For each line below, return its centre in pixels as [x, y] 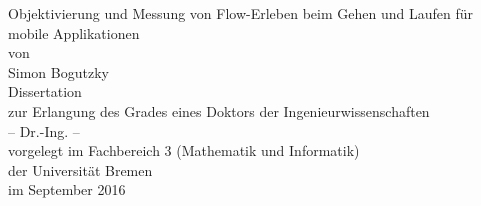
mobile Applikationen [74, 32]
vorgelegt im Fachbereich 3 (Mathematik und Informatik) [184, 150]
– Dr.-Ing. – [44, 130]
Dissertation [45, 91]
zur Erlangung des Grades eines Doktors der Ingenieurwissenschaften [219, 110]
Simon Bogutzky [58, 71]
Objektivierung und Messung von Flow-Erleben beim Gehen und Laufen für [240, 13]
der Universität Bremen [80, 169]
